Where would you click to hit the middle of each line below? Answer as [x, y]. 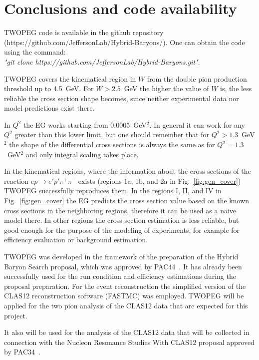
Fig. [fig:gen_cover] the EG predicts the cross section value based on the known [127, 201]
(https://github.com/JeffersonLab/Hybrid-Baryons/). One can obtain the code [125, 42]
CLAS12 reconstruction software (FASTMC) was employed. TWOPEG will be [124, 296]
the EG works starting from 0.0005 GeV [85, 124]
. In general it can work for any [197, 124]
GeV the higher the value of [166, 88]
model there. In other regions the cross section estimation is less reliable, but [122, 220]
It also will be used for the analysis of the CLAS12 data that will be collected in [127, 332]
